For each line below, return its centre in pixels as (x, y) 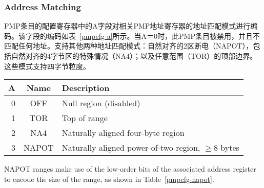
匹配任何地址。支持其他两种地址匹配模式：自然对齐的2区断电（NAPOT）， (129, 46)
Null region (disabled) (101, 103)
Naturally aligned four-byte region (123, 133)
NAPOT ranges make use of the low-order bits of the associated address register (130, 169)
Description (86, 88)
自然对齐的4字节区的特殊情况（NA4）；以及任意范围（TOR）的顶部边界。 (134, 56)
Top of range (85, 118)
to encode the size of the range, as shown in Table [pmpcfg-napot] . (109, 179)
